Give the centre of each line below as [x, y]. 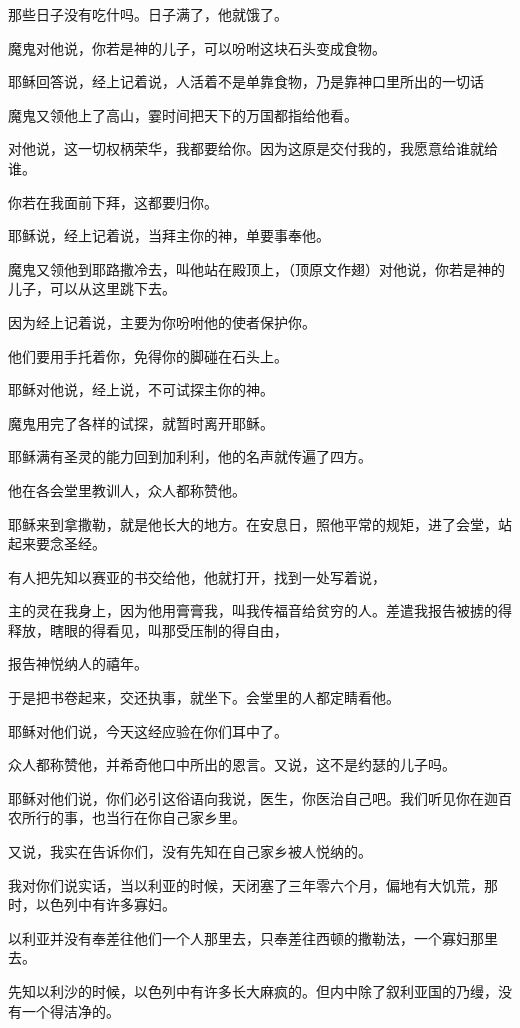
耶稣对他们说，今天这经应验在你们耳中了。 [148, 730]
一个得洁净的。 [70, 1010]
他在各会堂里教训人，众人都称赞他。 [127, 489]
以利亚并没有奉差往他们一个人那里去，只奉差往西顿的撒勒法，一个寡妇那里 [253, 937]
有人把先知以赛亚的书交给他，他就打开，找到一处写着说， [197, 576]
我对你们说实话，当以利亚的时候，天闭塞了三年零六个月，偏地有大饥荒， [246, 884]
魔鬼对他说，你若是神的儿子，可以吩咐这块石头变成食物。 [197, 47]
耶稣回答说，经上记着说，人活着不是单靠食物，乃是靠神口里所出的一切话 [246, 81]
